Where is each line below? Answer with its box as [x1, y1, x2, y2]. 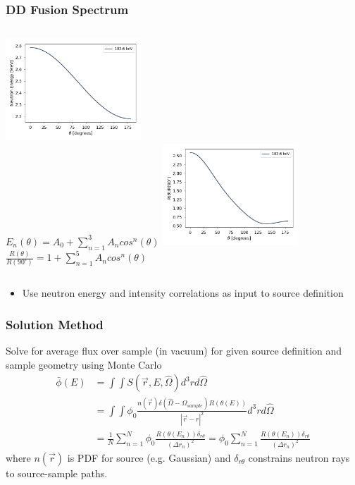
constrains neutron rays [248, 450, 350, 465]
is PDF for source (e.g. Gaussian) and [67, 450, 231, 465]
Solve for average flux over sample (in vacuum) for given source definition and [6, 343, 342, 358]
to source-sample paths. [6, 465, 108, 480]
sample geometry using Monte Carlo [6, 357, 162, 372]
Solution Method [6, 315, 104, 333]
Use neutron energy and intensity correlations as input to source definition [22, 286, 344, 300]
